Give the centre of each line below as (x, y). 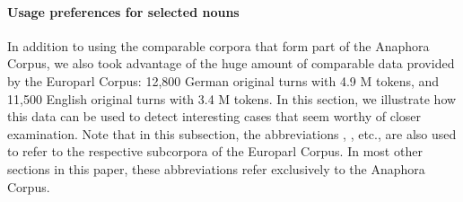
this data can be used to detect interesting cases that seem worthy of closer (214, 116)
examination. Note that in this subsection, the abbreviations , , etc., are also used (232, 133)
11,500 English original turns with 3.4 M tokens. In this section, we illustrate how (232, 98)
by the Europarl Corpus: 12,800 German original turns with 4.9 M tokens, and (223, 80)
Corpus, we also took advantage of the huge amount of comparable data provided (231, 63)
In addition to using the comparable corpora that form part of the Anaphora (218, 45)
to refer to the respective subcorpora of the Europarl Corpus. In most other (215, 151)
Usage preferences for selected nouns (123, 11)
